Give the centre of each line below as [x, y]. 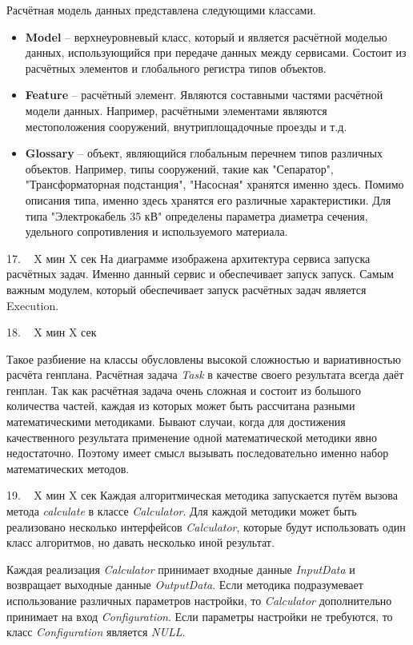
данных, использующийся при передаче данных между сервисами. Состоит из [216, 52]
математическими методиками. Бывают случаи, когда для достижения [176, 422]
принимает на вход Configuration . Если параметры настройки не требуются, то [200, 616]
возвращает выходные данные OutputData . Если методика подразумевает [185, 585]
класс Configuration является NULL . [96, 632]
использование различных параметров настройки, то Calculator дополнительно [199, 600]
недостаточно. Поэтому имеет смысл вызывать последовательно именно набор [198, 453]
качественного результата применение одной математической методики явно [192, 437]
